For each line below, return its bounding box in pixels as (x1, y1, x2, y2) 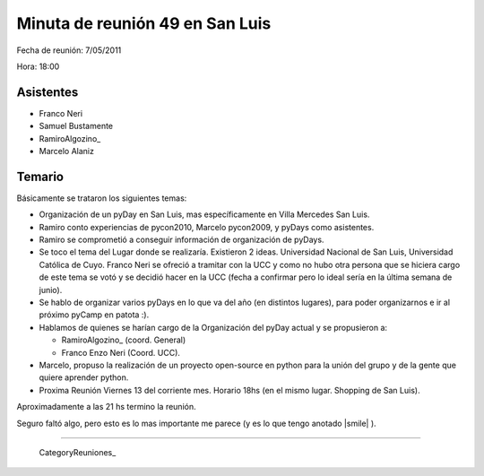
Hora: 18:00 (16, 61, 60, 72)
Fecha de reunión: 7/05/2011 (16, 45, 122, 56)
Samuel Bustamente (39, 121, 114, 132)
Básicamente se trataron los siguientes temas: (16, 193, 187, 203)
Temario (16, 169, 65, 184)
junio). (39, 284, 63, 295)
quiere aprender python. (39, 372, 129, 383)
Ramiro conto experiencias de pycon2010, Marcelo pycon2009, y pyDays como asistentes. (39, 221, 375, 232)
